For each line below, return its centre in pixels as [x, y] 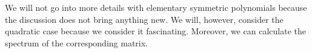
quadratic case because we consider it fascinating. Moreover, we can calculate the [156, 31]
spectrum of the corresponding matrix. [76, 42]
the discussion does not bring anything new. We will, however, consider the [144, 19]
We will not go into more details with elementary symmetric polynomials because [156, 7]
